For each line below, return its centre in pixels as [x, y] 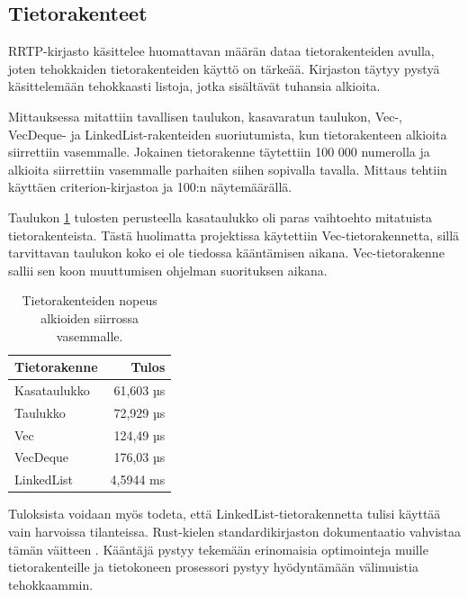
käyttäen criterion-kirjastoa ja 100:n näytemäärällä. [150, 187]
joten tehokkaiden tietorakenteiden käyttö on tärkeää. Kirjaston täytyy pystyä [224, 68]
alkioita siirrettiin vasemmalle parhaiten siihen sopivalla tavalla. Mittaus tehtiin [228, 169]
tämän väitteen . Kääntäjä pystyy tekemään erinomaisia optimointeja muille [218, 549]
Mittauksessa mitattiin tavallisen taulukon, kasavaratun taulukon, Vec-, [205, 116]
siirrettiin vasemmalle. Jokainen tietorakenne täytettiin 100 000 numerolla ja [219, 152]
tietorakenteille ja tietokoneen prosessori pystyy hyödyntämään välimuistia [213, 567]
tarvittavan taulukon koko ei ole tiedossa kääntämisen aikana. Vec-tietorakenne [226, 253]
